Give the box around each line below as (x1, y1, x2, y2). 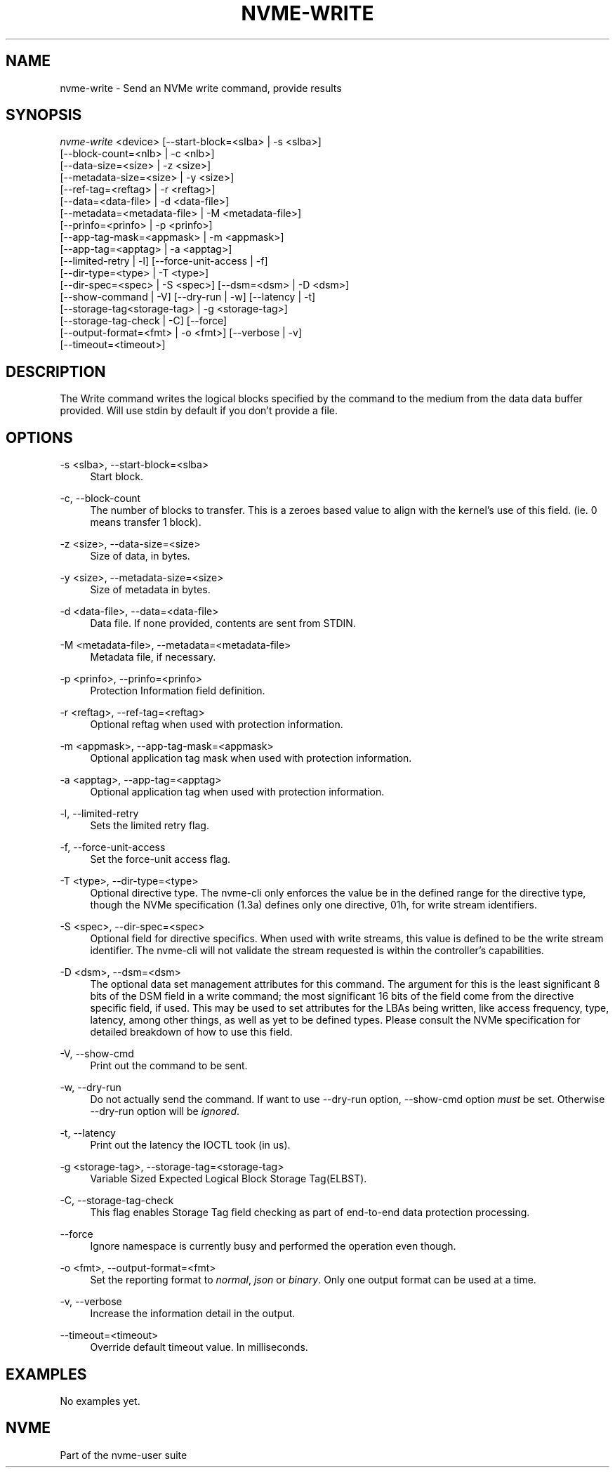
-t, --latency (60, 1127, 116, 1140)
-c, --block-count (60, 492, 141, 505)
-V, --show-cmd (60, 1048, 134, 1060)
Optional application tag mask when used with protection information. (90, 752, 412, 765)
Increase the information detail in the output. (90, 1307, 296, 1320)
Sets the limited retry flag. (90, 819, 209, 832)
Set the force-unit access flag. (90, 853, 231, 866)
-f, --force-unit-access (60, 841, 166, 854)
